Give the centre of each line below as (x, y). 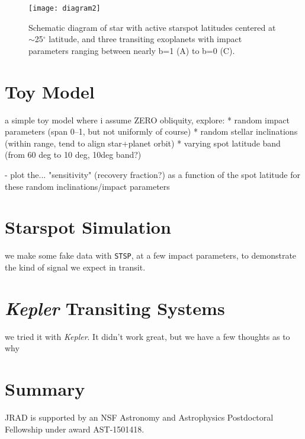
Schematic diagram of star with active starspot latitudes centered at (152, 27)
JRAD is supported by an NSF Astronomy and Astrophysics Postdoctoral (139, 417)
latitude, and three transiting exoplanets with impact (145, 39)
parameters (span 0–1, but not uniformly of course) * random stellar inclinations (151, 131)
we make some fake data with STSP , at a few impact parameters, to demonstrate (151, 255)
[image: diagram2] (65, 8)
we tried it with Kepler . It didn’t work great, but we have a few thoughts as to (147, 336)
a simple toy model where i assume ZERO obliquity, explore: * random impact (147, 120)
